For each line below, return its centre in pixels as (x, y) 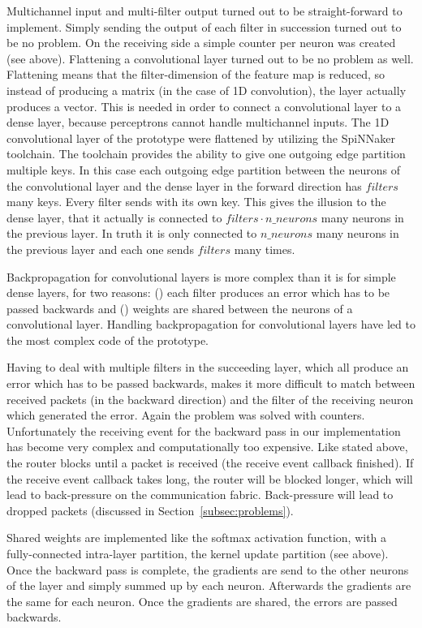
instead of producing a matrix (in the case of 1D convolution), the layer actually (207, 90)
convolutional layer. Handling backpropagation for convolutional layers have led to (211, 324)
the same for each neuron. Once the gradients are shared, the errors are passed (202, 601)
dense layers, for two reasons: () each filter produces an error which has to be (198, 292)
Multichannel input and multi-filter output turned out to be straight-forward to (205, 11)
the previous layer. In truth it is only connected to (132, 233)
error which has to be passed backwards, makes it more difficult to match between (211, 383)
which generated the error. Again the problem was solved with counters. (186, 415)
